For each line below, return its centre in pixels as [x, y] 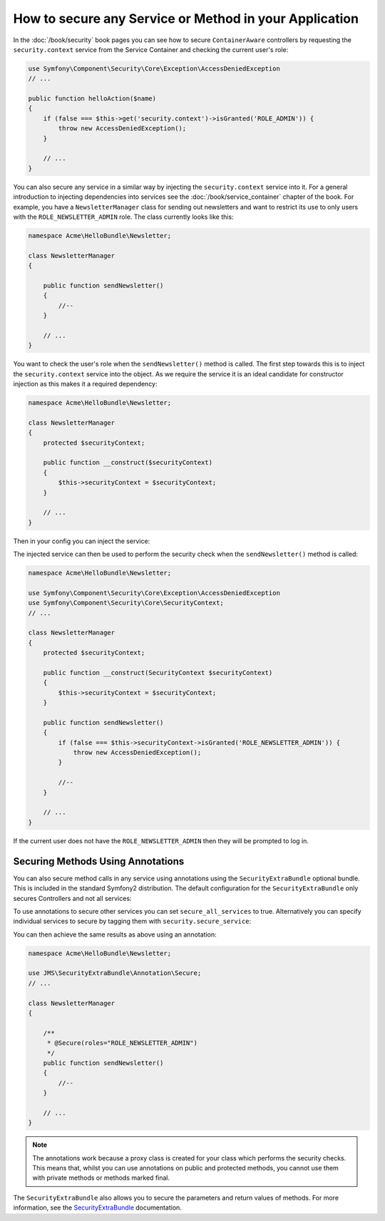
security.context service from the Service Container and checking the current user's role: [151, 49]
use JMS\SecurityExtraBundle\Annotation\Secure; [115, 973]
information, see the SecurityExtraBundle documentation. [97, 1207]
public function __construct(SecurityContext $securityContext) [158, 673]
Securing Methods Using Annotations [99, 861]
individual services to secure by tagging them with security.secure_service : [132, 921]
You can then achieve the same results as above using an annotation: [115, 934]
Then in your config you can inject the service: [82, 541]
